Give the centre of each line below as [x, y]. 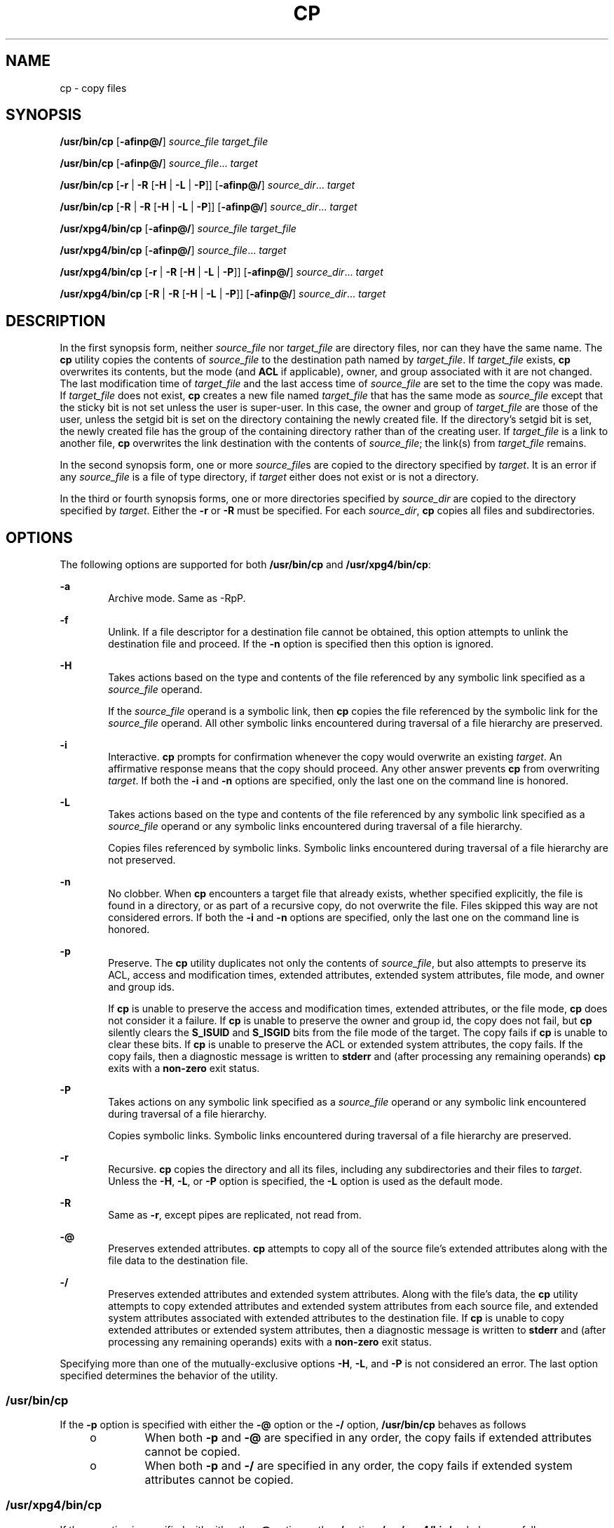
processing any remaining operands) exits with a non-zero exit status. [270, 1342]
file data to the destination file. [178, 1261]
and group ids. [142, 987]
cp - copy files [93, 88]
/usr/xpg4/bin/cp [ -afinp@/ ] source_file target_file [178, 229]
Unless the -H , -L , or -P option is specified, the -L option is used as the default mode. [306, 1181]
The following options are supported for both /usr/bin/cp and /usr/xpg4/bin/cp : [245, 565]
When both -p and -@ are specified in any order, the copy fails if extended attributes [368, 1437]
